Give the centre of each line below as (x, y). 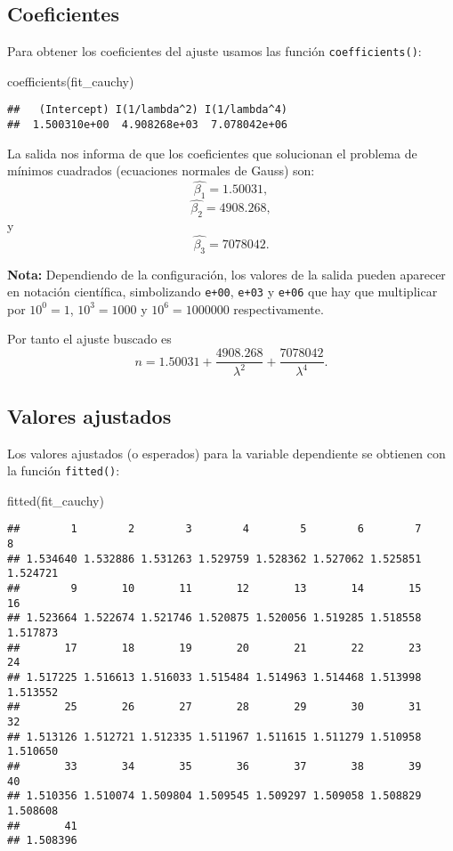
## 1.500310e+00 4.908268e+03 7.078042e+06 (147, 125)
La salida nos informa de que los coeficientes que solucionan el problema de (212, 153)
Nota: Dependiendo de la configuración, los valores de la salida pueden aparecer (226, 274)
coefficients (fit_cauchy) (71, 81)
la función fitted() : (64, 470)
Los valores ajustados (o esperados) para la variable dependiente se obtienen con (226, 453)
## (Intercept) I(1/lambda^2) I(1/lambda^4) (147, 110)
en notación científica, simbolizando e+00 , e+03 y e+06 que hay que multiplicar (222, 292)
